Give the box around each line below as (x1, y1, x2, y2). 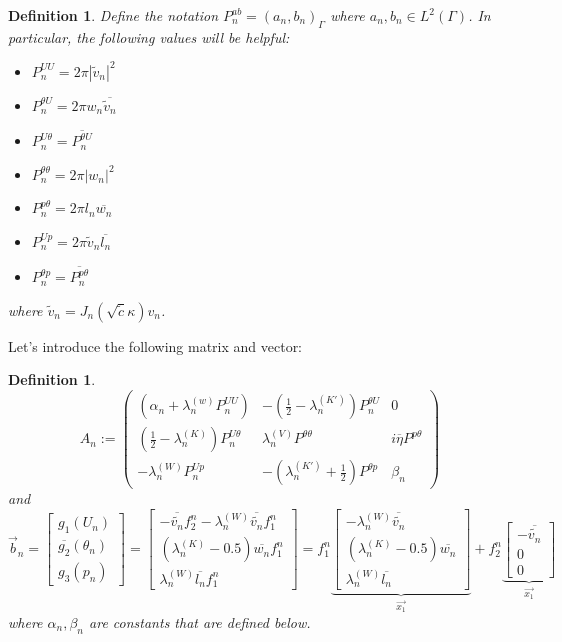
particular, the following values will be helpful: (8, 26, 290, 47)
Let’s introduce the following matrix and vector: (8, 335, 303, 356)
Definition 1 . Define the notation (8, 5, 219, 25)
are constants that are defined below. (89, 611, 311, 632)
